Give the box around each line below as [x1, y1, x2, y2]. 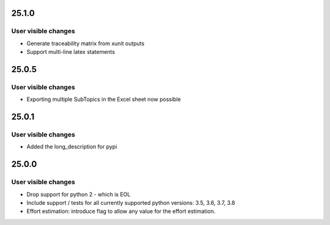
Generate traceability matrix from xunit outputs [26, 40, 145, 47]
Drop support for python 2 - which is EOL [26, 190, 131, 198]
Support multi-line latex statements [26, 48, 116, 56]
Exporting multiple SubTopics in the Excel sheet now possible [26, 95, 182, 103]
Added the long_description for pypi [26, 143, 117, 150]
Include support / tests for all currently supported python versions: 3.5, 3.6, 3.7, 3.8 [26, 199, 235, 207]
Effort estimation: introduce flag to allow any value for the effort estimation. [26, 208, 216, 215]
